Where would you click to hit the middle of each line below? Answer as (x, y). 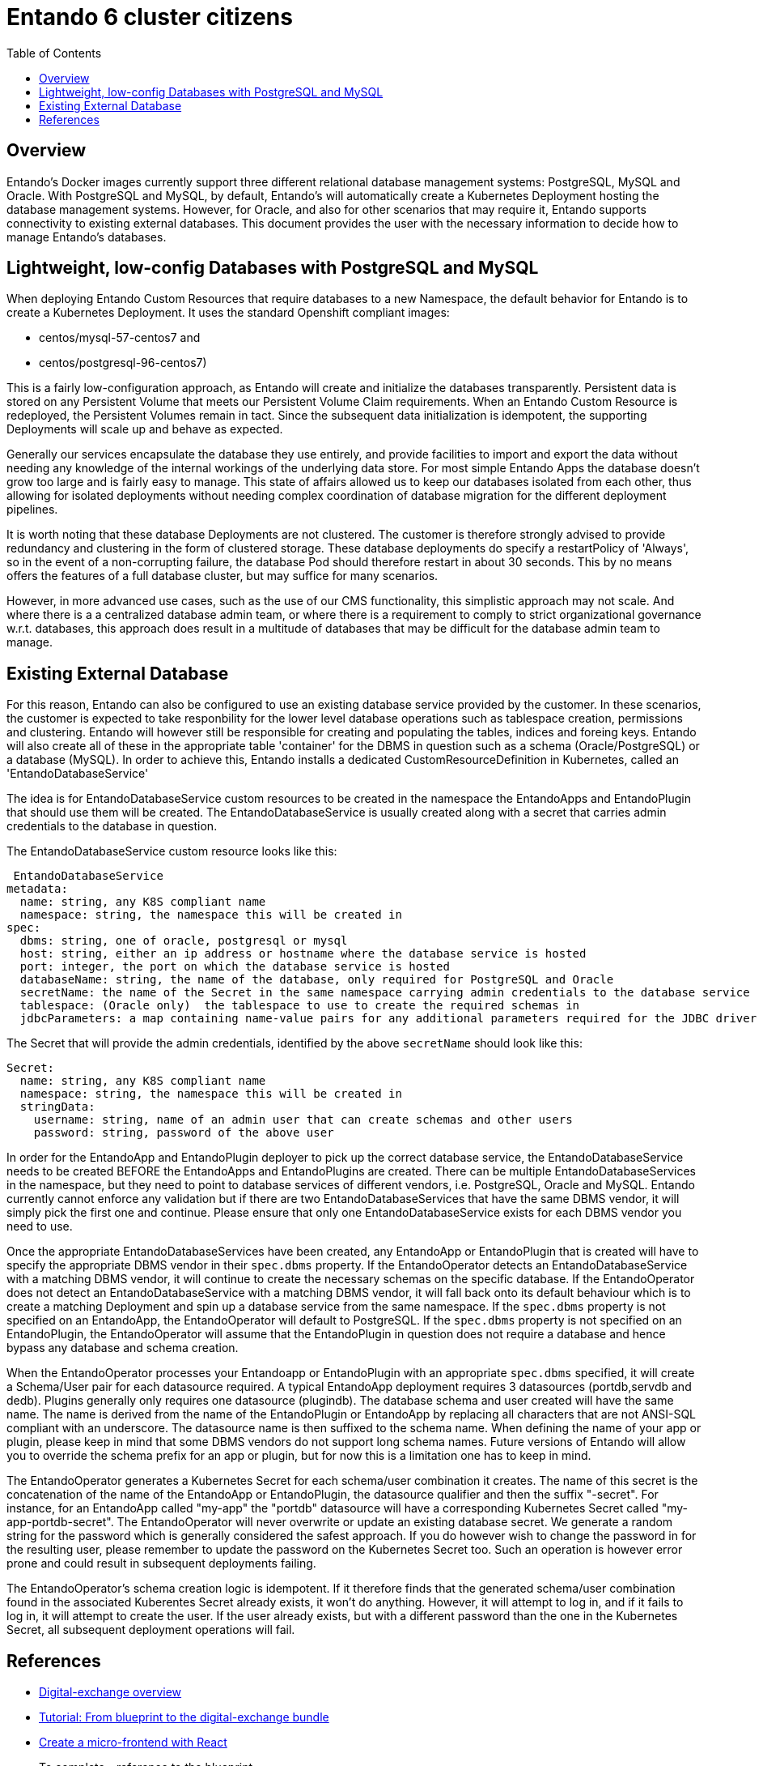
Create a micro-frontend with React (133, 1743)
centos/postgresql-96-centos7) (123, 363)
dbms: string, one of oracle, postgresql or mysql (184, 941)
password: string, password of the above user (184, 1133)
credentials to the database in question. (112, 826)
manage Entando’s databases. (87, 237)
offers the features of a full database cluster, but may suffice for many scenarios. (223, 576)
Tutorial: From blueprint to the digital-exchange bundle (184, 1717)
